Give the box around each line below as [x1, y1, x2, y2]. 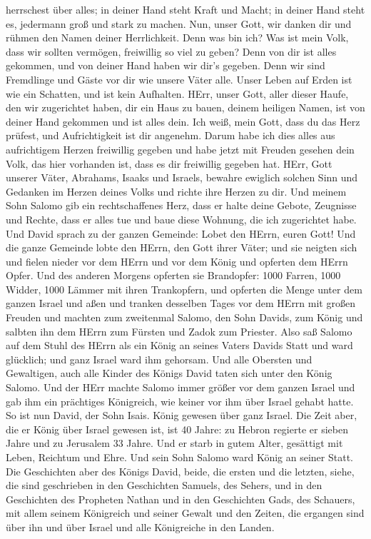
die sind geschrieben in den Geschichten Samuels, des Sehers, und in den [6, 478, 322, 493]
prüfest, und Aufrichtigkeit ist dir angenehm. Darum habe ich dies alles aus [6, 128, 335, 143]
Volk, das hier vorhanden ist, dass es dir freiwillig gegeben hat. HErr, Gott [6, 156, 332, 171]
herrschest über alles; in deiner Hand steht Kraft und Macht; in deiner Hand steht [6, 2, 365, 16]
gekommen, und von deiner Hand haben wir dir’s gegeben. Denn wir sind [6, 58, 325, 73]
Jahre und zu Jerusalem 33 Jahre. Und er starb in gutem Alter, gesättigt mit [6, 435, 343, 450]
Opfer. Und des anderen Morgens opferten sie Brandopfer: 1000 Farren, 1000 [6, 268, 341, 283]
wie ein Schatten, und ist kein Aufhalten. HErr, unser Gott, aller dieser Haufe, [6, 86, 349, 101]
